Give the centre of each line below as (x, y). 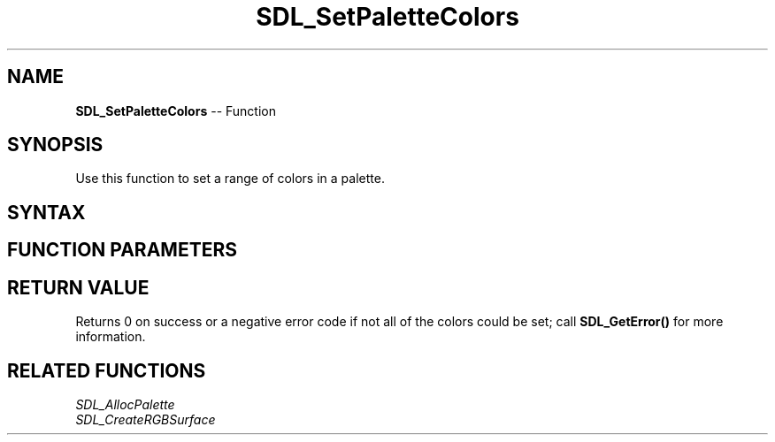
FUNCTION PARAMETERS (122, 250)
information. (111, 337)
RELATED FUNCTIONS (107, 370)
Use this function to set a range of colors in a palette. (230, 179)
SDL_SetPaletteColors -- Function (176, 110)
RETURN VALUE (78, 287)
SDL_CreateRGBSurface (146, 419)
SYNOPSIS (55, 145)
